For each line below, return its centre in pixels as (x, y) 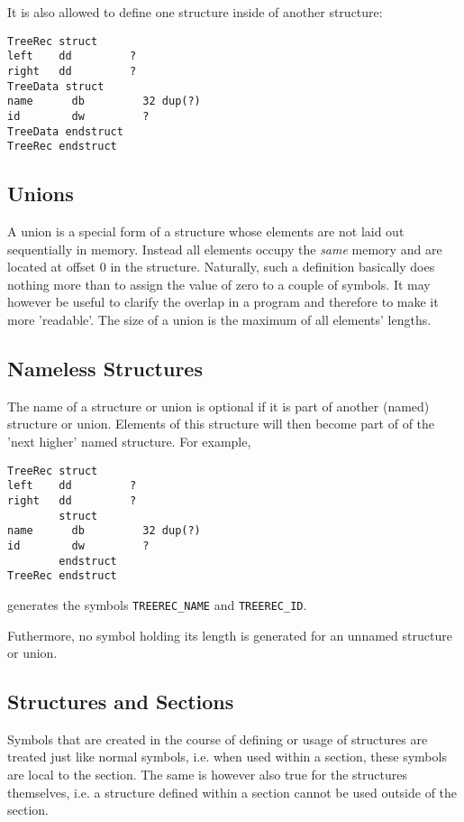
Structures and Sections (121, 702)
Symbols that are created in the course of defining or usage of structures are (218, 739)
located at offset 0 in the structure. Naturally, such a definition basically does (221, 267)
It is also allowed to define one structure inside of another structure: (195, 12)
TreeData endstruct (65, 131)
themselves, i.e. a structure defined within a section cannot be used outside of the (232, 792)
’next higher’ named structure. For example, (129, 441)
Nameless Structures (105, 368)
